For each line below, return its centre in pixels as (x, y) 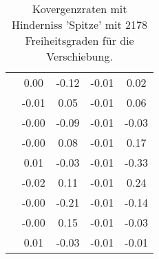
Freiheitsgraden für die (79, 40)
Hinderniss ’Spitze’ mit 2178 (80, 24)
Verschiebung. (79, 56)
